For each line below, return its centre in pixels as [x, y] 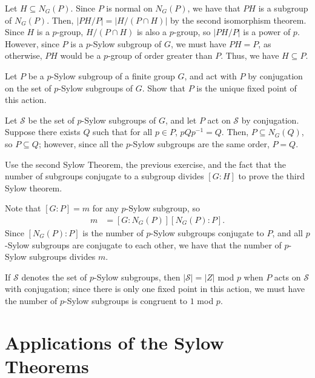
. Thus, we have [250, 55]
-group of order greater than [160, 55]
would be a [81, 55]
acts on [287, 277]
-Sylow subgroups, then [137, 277]
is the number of [113, 232]
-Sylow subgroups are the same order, [200, 143]
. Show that [164, 88]
